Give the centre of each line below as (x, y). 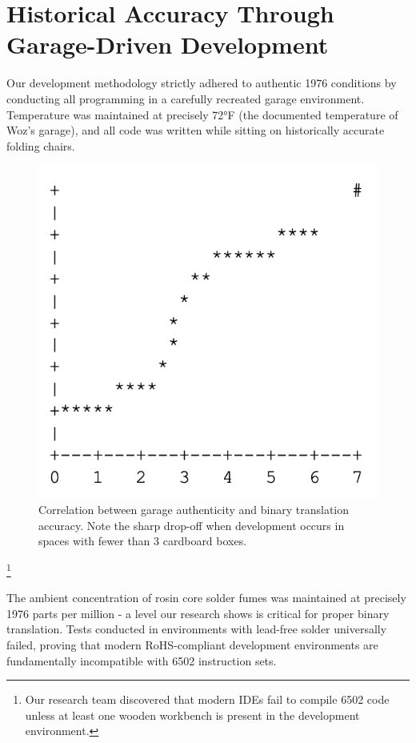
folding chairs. (41, 145)
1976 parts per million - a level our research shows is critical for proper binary (198, 613)
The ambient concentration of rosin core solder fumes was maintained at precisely (206, 598)
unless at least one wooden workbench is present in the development (192, 715)
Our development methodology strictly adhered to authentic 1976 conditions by (202, 83)
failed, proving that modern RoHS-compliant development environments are (192, 645)
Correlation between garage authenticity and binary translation (194, 510)
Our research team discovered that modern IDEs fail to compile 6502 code (207, 699)
